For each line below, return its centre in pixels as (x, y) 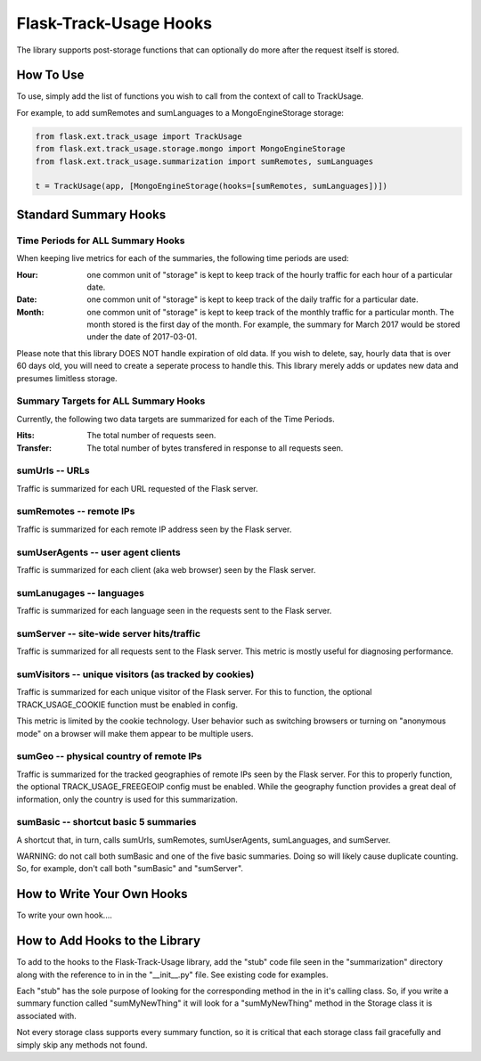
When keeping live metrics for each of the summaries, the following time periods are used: (183, 258)
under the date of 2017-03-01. (142, 337)
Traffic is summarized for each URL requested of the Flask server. (137, 488)
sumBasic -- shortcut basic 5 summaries (106, 822)
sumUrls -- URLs (53, 470)
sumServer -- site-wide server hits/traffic (108, 633)
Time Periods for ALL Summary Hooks (101, 241)
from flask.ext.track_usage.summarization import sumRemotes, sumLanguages (204, 161)
